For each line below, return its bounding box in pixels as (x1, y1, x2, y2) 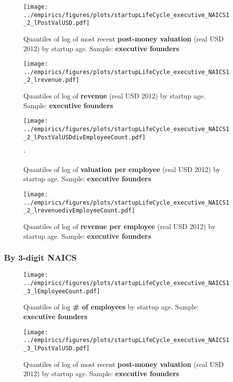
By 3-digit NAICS (4, 251, 77, 264)
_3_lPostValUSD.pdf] (23, 344, 90, 352)
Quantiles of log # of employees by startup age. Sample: (23, 302, 199, 312)
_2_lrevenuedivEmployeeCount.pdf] (23, 207, 136, 214)
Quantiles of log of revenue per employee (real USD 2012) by (23, 221, 216, 231)
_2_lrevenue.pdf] (23, 76, 79, 84)
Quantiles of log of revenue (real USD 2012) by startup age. (23, 91, 206, 101)
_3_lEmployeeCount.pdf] (23, 287, 100, 295)
